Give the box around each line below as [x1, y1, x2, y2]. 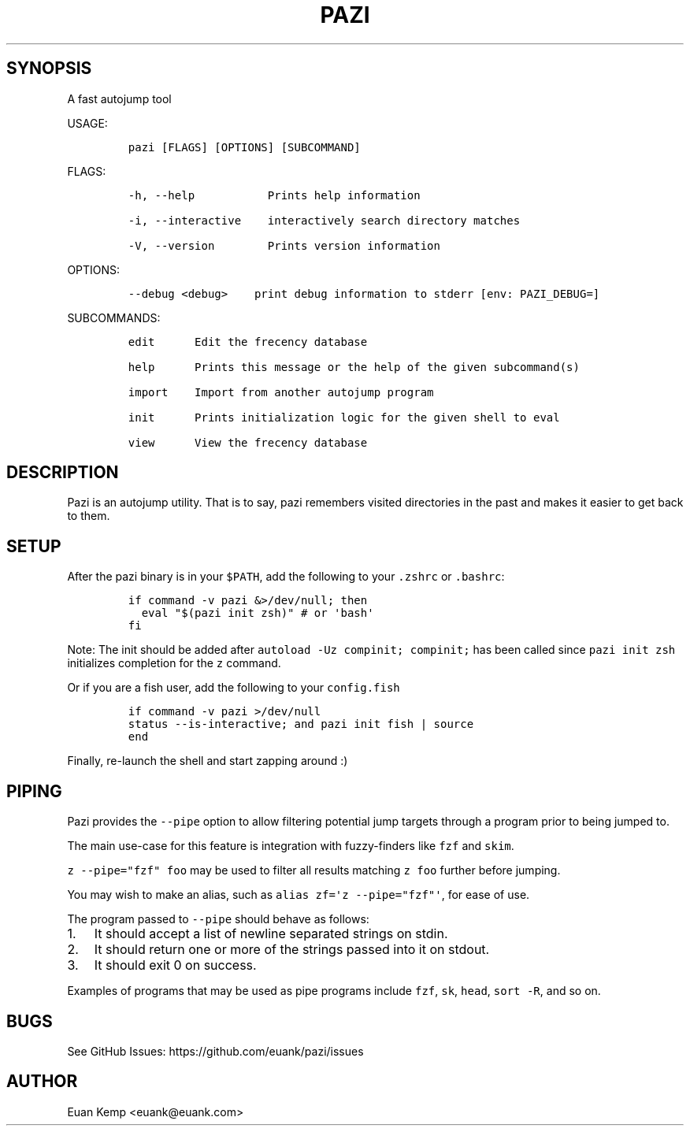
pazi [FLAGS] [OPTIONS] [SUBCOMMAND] [128, 140, 361, 154]
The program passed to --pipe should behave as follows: [67, 912, 369, 926]
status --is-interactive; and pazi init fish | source [128, 718, 474, 731]
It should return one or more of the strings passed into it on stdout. [94, 941, 490, 958]
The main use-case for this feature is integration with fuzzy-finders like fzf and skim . [67, 839, 514, 853]
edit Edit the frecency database [128, 335, 368, 348]
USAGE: [67, 116, 108, 130]
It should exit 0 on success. [94, 957, 257, 974]
